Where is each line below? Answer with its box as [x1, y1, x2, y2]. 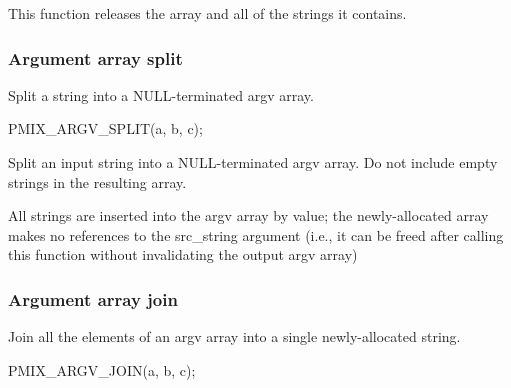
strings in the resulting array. [8, 171, 187, 192]
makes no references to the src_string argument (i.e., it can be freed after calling [8, 224, 504, 245]
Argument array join [8, 286, 178, 311]
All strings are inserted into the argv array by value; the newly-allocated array [8, 205, 489, 226]
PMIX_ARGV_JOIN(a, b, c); [8, 359, 196, 380]
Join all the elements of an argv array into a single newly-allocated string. [8, 326, 461, 347]
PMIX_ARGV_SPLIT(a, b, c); [8, 118, 203, 139]
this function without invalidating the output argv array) [8, 244, 358, 265]
